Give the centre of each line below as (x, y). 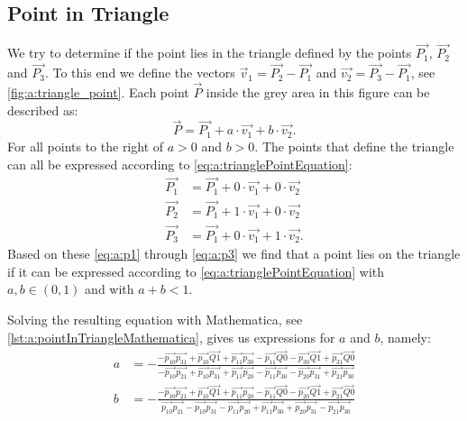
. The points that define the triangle (354, 146)
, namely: (405, 337)
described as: (43, 110)
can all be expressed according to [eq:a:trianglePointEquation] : (180, 164)
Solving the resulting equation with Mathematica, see (155, 319)
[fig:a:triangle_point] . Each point (98, 92)
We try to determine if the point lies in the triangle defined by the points (210, 53)
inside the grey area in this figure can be (318, 92)
